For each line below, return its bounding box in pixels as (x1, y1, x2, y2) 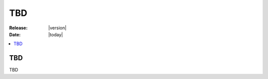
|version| (48, 25, 67, 31)
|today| (48, 31, 63, 37)
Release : (9, 25, 28, 31)
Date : (9, 31, 21, 37)
